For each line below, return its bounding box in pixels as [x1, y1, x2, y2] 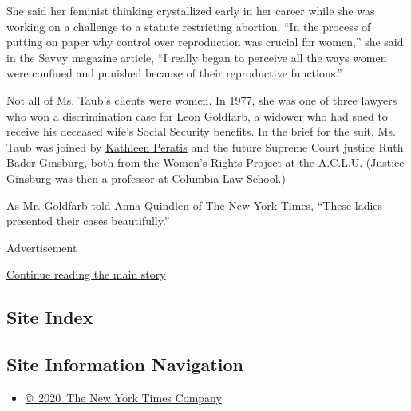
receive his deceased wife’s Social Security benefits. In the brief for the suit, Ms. [6, 123, 396, 140]
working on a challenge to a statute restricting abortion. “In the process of [6, 18, 371, 34]
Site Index [6, 305, 93, 330]
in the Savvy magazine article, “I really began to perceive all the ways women [6, 49, 387, 65]
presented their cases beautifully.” [6, 212, 170, 229]
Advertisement [6, 239, 77, 255]
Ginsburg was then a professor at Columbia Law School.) [6, 169, 286, 186]
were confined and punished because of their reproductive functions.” [6, 65, 342, 81]
